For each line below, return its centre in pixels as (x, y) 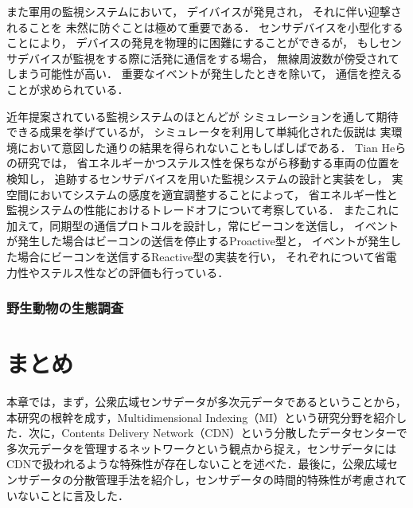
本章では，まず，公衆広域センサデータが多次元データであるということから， (206, 402)
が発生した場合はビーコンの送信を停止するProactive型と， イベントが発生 (198, 241)
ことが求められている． (68, 89)
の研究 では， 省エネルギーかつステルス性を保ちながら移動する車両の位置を (203, 163)
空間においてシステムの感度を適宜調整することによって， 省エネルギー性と (202, 194)
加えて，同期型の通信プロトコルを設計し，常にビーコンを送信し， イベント (203, 225)
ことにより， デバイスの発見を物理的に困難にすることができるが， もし (193, 43)
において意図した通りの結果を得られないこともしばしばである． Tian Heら (212, 147)
